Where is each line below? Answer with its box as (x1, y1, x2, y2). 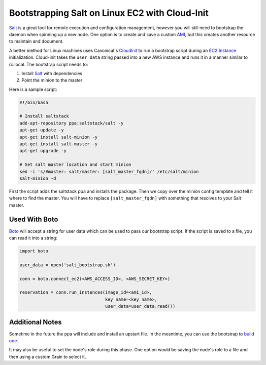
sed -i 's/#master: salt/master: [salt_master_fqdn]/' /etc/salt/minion (19, 168, 199, 174)
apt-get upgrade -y (19, 148, 66, 154)
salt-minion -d (19, 175, 56, 181)
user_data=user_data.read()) (105, 304, 176, 309)
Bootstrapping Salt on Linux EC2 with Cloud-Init (9, 7, 209, 18)
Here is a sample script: (9, 86, 58, 92)
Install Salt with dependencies (21, 70, 82, 76)
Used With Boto (9, 215, 59, 223)
